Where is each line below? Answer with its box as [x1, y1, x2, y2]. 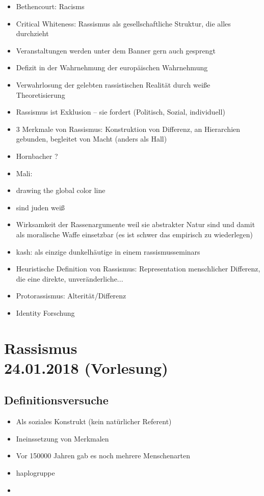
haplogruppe [16, 467, 55, 478]
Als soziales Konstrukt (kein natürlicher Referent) [16, 416, 172, 427]
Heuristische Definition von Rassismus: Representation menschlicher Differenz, [16, 263, 260, 274]
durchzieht [16, 28, 49, 39]
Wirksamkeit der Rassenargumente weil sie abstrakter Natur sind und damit [16, 219, 255, 230]
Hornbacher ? [16, 150, 58, 161]
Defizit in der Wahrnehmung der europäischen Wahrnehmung [16, 62, 208, 73]
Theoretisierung [16, 89, 65, 100]
